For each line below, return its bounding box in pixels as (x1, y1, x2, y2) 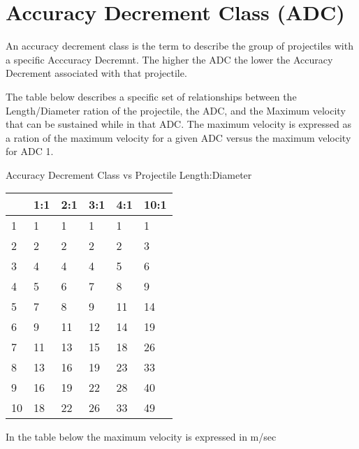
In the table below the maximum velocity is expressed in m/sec (6, 429, 277, 444)
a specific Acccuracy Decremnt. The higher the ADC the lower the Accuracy (6, 52, 333, 66)
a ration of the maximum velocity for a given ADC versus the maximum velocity (6, 130, 351, 145)
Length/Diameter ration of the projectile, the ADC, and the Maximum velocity (6, 103, 346, 117)
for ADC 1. (6, 144, 54, 159)
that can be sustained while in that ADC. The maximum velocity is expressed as (6, 117, 351, 131)
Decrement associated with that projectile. (6, 66, 187, 80)
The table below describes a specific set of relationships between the (6, 89, 297, 103)
